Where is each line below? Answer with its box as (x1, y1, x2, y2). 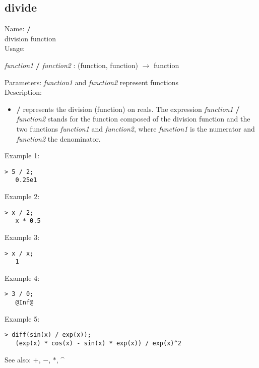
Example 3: (5, 231, 40, 242)
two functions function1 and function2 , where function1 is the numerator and (16, 123, 255, 134)
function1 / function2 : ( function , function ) (5, 59, 138, 70)
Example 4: (5, 272, 40, 283)
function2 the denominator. (16, 133, 101, 144)
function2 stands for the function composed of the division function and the (16, 113, 250, 124)
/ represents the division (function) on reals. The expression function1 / (16, 103, 240, 114)
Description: (5, 87, 42, 97)
